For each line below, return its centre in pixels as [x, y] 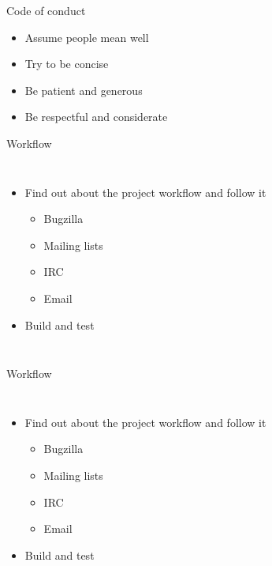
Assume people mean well [87, 37]
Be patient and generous [84, 90]
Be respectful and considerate [96, 117]
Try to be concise [67, 64]
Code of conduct [46, 10]
